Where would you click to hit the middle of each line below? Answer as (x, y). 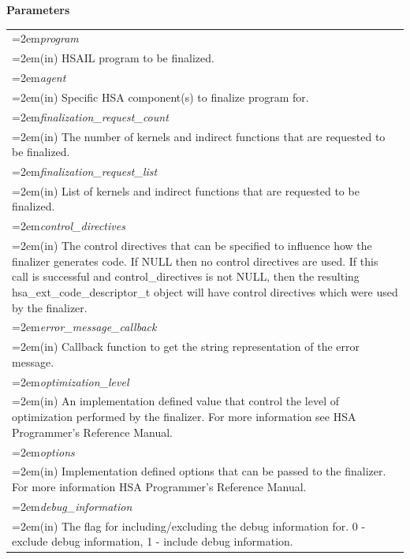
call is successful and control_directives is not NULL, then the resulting (186, 276)
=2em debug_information (72, 506)
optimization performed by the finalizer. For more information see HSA (184, 417)
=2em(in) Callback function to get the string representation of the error (186, 347)
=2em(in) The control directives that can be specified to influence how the (192, 246)
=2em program (45, 38)
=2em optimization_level (71, 381)
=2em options (43, 451)
